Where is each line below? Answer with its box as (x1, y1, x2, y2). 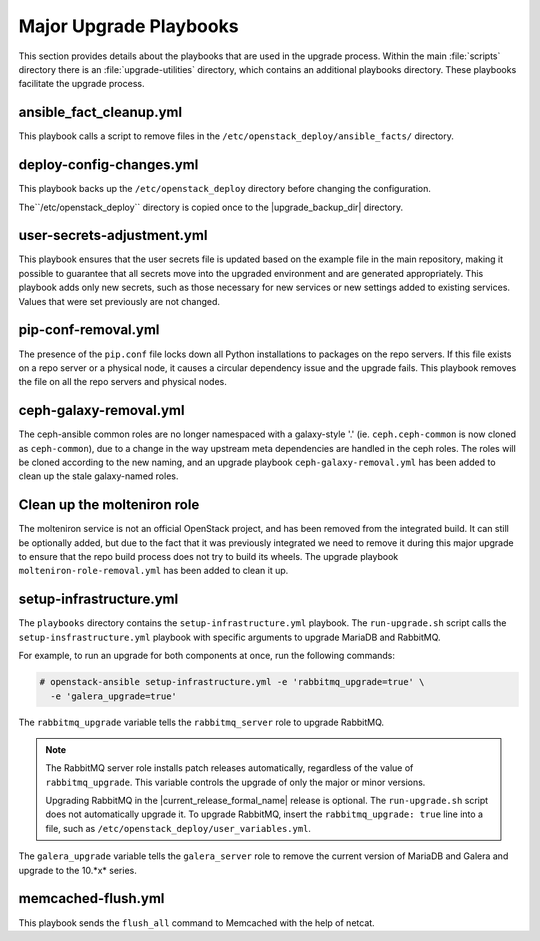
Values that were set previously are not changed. (18, 295, 220, 307)
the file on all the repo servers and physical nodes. (18, 376, 227, 388)
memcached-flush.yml (18, 890, 165, 907)
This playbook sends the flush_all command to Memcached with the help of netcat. (18, 916, 375, 929)
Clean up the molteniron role (18, 496, 200, 514)
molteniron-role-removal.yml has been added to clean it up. (18, 565, 289, 577)
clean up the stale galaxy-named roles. (18, 470, 179, 482)
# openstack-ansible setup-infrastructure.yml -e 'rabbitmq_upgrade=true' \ (39, 676, 425, 688)
